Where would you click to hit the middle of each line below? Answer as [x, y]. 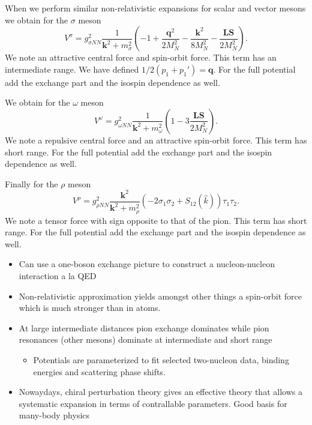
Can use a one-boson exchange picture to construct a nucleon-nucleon [147, 264]
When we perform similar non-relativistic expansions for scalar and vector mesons [155, 8]
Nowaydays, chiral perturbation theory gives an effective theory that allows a [160, 392]
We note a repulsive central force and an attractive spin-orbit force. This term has [156, 140]
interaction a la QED [58, 276]
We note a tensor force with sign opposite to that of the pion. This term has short [156, 220]
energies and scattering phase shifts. [99, 371]
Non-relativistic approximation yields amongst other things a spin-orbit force [160, 296]
